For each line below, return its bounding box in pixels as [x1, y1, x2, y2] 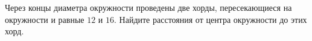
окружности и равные [5, 13, 84, 25]
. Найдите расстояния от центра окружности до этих [114, 13, 307, 25]
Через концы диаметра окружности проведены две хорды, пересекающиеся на [5, 1, 292, 13]
